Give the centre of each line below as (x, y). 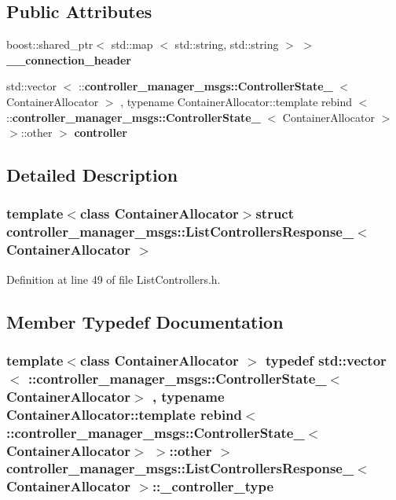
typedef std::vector (326, 360)
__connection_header (69, 59)
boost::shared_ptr (50, 44)
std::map (132, 44)
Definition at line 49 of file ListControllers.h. (114, 279)
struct (275, 213)
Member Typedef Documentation (145, 321)
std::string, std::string (227, 44)
